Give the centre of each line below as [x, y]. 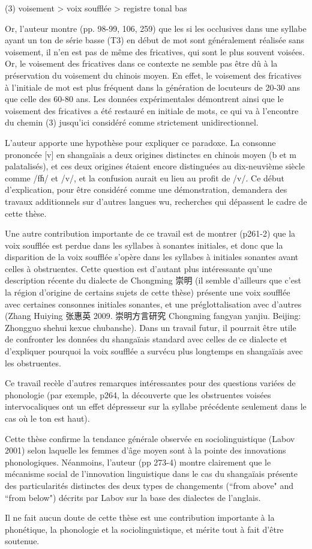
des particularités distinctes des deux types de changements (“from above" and [149, 485]
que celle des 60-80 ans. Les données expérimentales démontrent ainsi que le [144, 99]
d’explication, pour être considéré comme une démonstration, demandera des [146, 190]
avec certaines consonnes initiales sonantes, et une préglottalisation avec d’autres [153, 304]
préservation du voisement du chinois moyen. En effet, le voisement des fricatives [153, 75]
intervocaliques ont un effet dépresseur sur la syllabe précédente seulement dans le [156, 406]
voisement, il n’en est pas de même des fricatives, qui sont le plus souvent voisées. [155, 51]
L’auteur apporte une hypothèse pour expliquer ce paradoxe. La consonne [140, 142]
